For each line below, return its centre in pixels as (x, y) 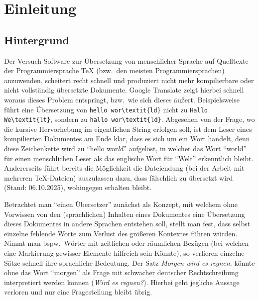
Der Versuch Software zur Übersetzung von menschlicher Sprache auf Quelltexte (126, 60)
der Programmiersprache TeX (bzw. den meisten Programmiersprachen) (114, 70)
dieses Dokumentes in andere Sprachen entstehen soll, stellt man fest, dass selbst (127, 224)
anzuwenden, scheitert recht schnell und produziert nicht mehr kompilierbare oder (129, 80)
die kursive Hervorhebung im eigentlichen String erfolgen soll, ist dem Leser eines (128, 129)
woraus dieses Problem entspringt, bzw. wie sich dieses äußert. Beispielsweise (122, 99)
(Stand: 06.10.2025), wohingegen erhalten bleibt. (78, 187)
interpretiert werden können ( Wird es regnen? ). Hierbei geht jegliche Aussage (122, 282)
